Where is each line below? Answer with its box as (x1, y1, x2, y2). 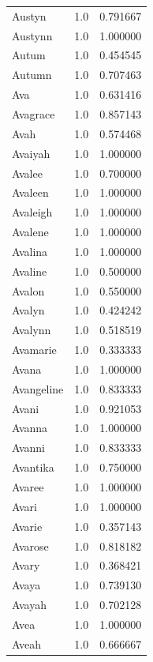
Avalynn (12, 322, 51, 338)
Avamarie (12, 341, 57, 358)
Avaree (12, 479, 44, 495)
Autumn (12, 66, 52, 83)
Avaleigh (12, 204, 53, 220)
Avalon (12, 282, 45, 299)
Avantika (12, 459, 54, 476)
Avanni (12, 439, 46, 456)
